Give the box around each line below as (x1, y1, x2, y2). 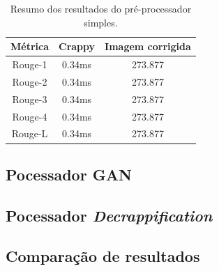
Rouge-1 (12, 57, 47, 72)
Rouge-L (11, 126, 48, 141)
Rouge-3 (12, 91, 47, 106)
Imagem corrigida (105, 39, 191, 54)
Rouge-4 (12, 109, 47, 123)
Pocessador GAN (6, 163, 132, 185)
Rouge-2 (12, 74, 47, 88)
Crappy (59, 39, 96, 54)
